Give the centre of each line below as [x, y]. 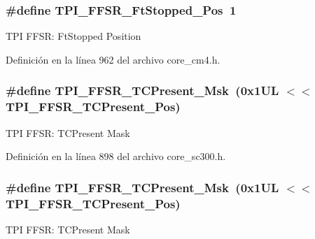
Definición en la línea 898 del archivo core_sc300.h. [116, 156]
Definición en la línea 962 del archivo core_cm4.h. [113, 59]
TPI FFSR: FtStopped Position [73, 36]
